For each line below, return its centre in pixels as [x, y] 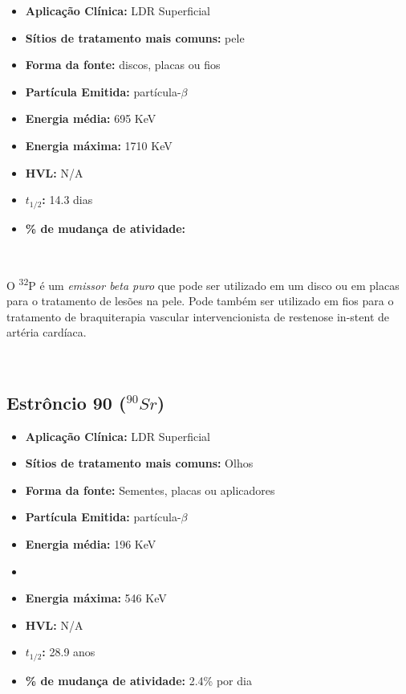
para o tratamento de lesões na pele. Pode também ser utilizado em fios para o [200, 301]
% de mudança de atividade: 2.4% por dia [138, 680]
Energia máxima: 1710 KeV [99, 145]
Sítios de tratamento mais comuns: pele [135, 37]
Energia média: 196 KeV [91, 544]
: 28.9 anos [69, 652]
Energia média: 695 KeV [91, 118]
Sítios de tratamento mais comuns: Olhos [139, 463]
